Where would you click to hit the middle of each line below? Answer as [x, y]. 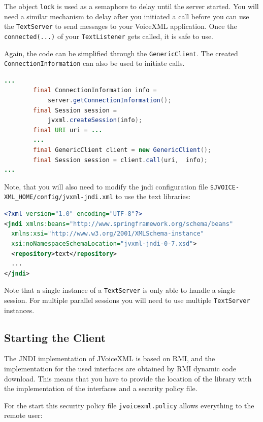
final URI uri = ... [68, 130]
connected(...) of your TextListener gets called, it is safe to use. [109, 36]
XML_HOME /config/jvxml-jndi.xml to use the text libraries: [97, 196]
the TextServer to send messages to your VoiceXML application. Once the [121, 26]
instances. [19, 310]
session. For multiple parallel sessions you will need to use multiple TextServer [127, 300]
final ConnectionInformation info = [95, 90]
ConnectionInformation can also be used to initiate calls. [94, 63]
